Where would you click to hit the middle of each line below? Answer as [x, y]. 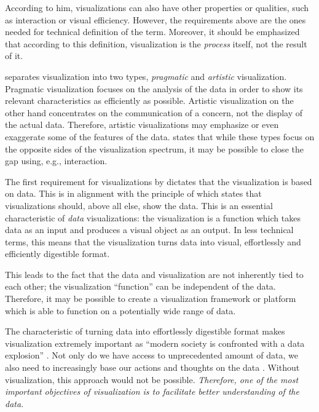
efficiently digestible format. [57, 254]
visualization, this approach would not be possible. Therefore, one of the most [152, 379]
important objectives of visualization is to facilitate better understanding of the [152, 391]
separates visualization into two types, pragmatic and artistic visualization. [146, 76]
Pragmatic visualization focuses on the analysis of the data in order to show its [154, 88]
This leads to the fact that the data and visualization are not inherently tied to [154, 274]
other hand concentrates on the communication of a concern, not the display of [154, 112]
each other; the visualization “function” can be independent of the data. [140, 286]
